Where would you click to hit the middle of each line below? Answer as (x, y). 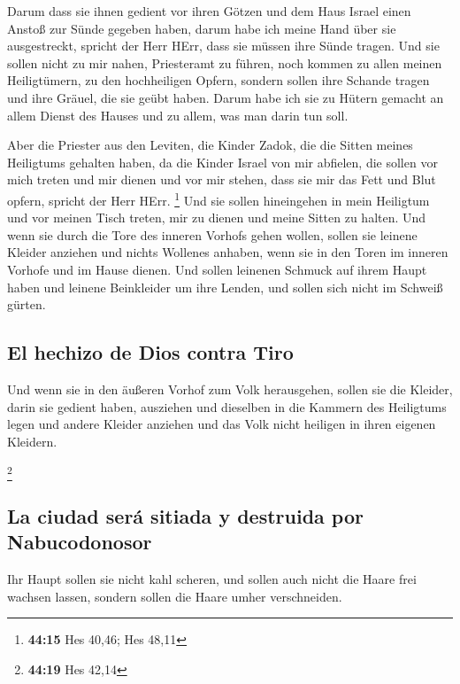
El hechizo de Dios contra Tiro (150, 352)
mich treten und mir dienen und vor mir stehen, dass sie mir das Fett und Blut (222, 179)
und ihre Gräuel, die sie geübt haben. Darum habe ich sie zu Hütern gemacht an (226, 97)
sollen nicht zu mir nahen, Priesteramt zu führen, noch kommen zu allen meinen (225, 62)
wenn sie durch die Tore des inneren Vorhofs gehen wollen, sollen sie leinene (212, 234)
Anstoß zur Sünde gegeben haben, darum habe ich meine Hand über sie (202, 28)
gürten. (27, 304)
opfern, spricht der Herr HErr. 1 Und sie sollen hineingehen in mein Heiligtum (218, 198)
